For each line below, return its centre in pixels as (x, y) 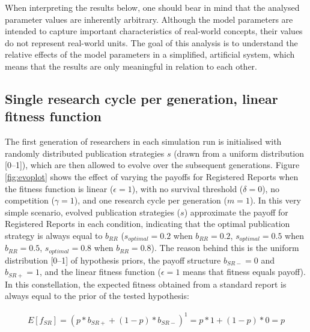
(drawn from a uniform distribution (239, 153)
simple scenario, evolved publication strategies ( (93, 212)
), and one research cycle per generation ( (150, 200)
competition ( (30, 200)
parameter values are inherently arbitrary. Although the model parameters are (149, 19)
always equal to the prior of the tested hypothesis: (97, 296)
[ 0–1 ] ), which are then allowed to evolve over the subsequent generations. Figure (152, 165)
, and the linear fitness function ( (100, 272)
